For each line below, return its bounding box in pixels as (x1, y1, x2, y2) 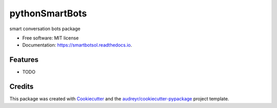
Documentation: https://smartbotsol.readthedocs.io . (22, 42, 132, 48)
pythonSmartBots (9, 8, 87, 19)
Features (9, 55, 38, 64)
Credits (9, 82, 34, 91)
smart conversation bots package (9, 26, 81, 32)
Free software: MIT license (22, 35, 79, 41)
